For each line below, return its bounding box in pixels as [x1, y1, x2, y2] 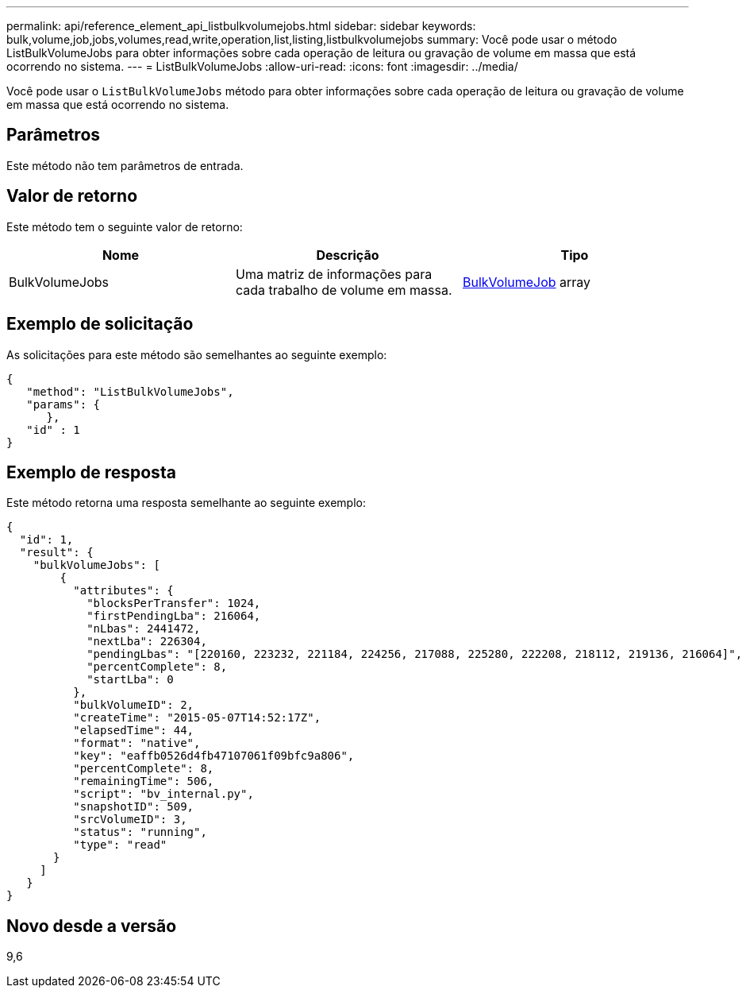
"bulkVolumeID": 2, [73, 698, 194, 712]
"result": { [19, 546, 94, 559]
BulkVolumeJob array [462, 273, 591, 290]
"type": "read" [73, 838, 167, 852]
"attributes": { [73, 584, 174, 598]
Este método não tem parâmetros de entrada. [6, 158, 244, 172]
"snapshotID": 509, [73, 800, 194, 814]
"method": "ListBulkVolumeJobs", [26, 385, 234, 398]
